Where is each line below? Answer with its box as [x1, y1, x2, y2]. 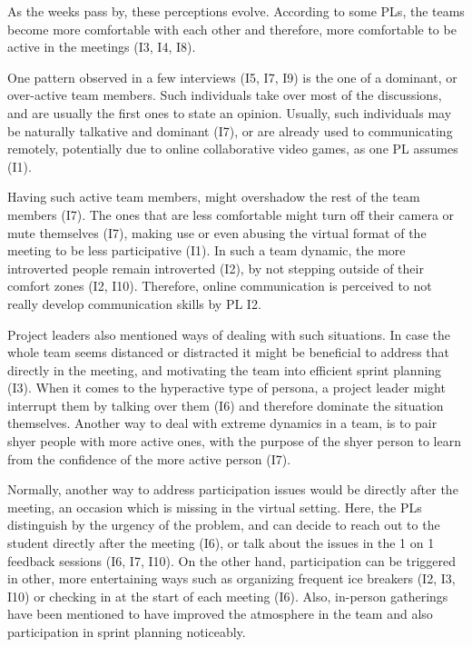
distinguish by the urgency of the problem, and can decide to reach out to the [7, 515, 440, 534]
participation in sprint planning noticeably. [7, 622, 246, 641]
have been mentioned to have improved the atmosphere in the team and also [7, 604, 433, 623]
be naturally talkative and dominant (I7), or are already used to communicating [7, 121, 453, 140]
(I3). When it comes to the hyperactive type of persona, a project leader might [7, 378, 446, 397]
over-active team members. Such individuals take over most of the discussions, [7, 85, 442, 105]
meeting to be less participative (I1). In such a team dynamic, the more [7, 241, 406, 260]
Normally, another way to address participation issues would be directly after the [7, 480, 458, 499]
